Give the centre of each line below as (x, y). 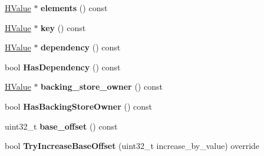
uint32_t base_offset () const (61, 126)
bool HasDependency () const (63, 67)
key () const (63, 27)
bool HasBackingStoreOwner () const (78, 106)
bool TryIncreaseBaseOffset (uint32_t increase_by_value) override (132, 146)
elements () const (74, 8)
